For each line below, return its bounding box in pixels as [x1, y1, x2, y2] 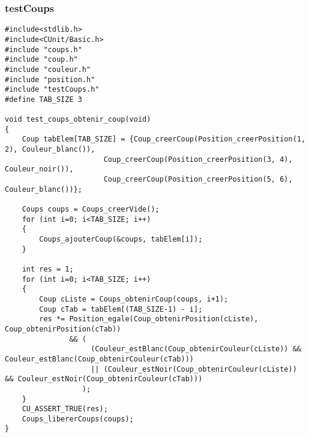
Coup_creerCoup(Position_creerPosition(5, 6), [103, 175, 293, 184]
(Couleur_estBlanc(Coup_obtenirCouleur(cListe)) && [91, 345, 301, 354]
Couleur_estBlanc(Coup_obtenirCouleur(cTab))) [5, 354, 194, 363]
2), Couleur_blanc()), [5, 145, 95, 154]
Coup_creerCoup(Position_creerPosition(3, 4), [103, 155, 293, 164]
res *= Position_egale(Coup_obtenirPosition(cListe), [39, 315, 259, 324]
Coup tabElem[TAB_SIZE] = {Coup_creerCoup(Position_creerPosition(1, [22, 135, 306, 144]
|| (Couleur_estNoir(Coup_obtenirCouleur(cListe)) [91, 364, 297, 373]
